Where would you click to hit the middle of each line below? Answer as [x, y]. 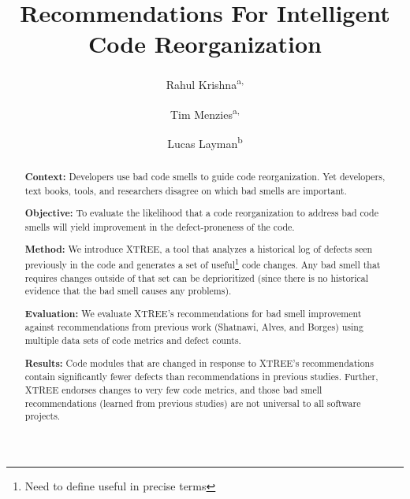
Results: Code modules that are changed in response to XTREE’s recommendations [199, 363]
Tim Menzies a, [205, 113]
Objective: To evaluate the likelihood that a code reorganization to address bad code [201, 213]
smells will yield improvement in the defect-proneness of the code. [160, 226]
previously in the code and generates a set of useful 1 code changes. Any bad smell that [203, 263]
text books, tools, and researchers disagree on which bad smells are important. [186, 190]
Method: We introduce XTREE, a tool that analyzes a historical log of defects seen [199, 249]
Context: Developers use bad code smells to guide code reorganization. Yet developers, [205, 176]
